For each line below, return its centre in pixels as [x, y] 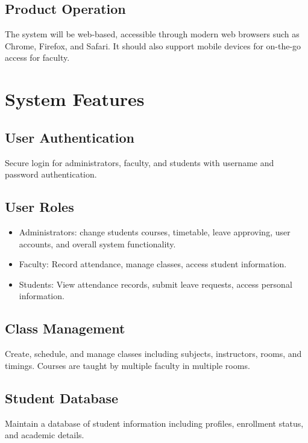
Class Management [65, 328]
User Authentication [70, 137]
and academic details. [45, 435]
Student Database [62, 398]
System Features [75, 99]
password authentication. [51, 174]
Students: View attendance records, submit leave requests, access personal [156, 284]
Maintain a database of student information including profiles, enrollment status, [154, 423]
